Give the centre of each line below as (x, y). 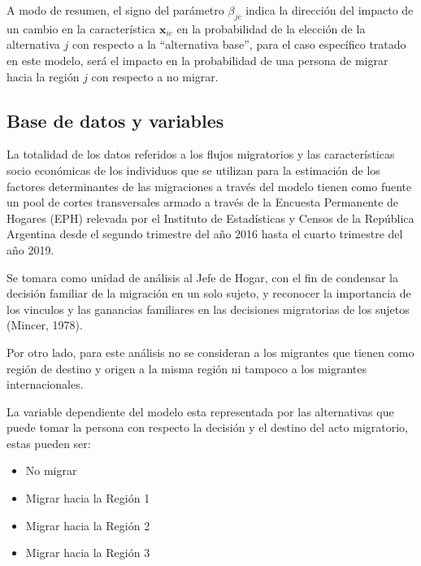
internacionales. (45, 384)
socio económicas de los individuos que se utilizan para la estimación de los (193, 170)
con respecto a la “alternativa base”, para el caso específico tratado (239, 44)
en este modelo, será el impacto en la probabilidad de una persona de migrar (197, 60)
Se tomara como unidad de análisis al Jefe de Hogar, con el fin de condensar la (202, 277)
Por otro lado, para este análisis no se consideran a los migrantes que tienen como (210, 352)
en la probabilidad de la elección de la (271, 28)
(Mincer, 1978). (45, 325)
